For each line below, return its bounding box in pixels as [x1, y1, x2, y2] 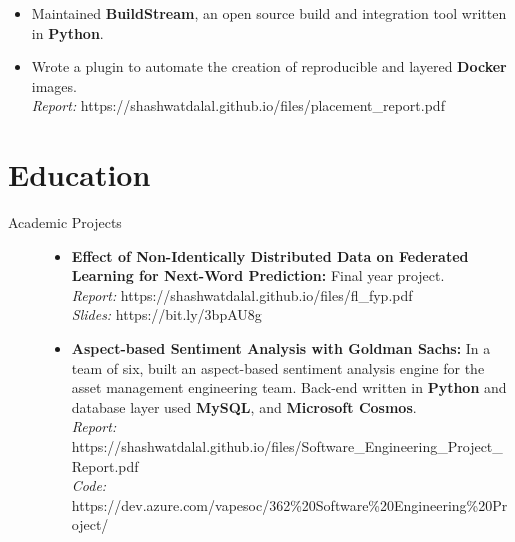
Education [8, 154, 151, 195]
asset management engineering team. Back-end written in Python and [71, 377, 507, 398]
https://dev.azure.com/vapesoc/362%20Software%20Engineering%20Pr [71, 494, 508, 515]
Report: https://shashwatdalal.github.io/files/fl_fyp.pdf [71, 284, 413, 305]
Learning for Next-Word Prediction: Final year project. [71, 265, 445, 286]
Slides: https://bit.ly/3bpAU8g [71, 304, 262, 325]
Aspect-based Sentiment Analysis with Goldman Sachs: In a [71, 338, 491, 359]
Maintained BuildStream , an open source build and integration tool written [31, 3, 507, 23]
